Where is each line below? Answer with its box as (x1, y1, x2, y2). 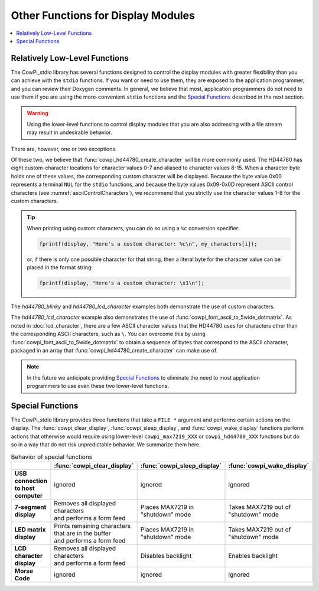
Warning (27, 110, 48, 117)
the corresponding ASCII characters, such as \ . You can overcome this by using (11, 331, 206, 338)
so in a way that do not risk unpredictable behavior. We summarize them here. (11, 441, 201, 448)
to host (14, 484, 35, 492)
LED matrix (14, 525, 46, 534)
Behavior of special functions (11, 452, 93, 461)
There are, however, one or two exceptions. (11, 145, 117, 152)
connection (14, 477, 47, 485)
